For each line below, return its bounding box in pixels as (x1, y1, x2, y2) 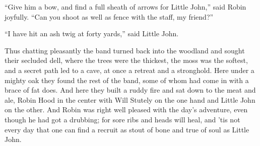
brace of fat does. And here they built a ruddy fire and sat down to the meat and (5, 85, 256, 95)
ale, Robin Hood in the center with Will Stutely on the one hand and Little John (5, 94, 255, 105)
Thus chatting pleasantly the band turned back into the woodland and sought (5, 45, 245, 55)
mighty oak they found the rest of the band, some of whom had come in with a (5, 75, 249, 85)
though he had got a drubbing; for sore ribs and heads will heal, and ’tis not (5, 114, 240, 124)
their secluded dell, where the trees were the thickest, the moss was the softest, (5, 55, 248, 65)
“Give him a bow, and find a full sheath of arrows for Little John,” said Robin (5, 2, 246, 12)
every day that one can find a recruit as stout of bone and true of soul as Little (5, 124, 249, 134)
